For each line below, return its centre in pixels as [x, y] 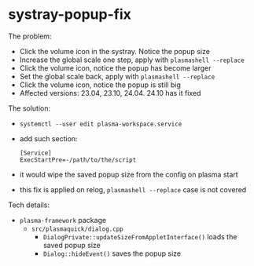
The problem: [30, 36]
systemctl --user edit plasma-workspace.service [101, 124]
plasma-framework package [63, 220]
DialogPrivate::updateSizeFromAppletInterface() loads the [140, 236]
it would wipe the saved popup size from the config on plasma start [129, 174]
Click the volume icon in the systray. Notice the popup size [115, 51]
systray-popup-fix [70, 15]
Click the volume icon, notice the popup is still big [100, 85]
